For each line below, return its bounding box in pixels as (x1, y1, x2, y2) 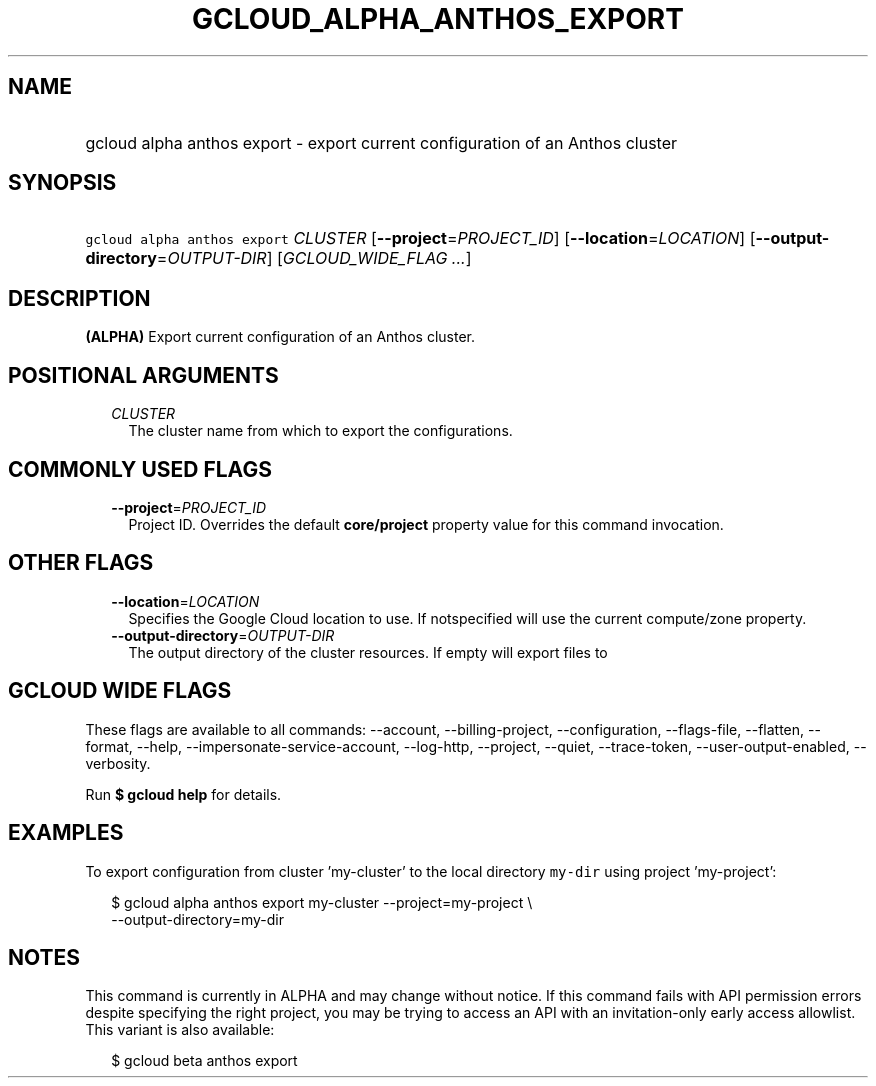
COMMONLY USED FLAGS (8, 456, 272, 482)
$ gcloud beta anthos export (111, 1052, 298, 1070)
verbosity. (85, 754, 151, 772)
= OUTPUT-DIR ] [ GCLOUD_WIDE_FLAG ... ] (156, 248, 472, 269)
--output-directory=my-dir (111, 910, 285, 928)
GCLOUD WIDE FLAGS (8, 678, 232, 704)
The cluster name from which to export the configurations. (128, 422, 513, 440)
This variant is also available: (85, 1021, 275, 1039)
